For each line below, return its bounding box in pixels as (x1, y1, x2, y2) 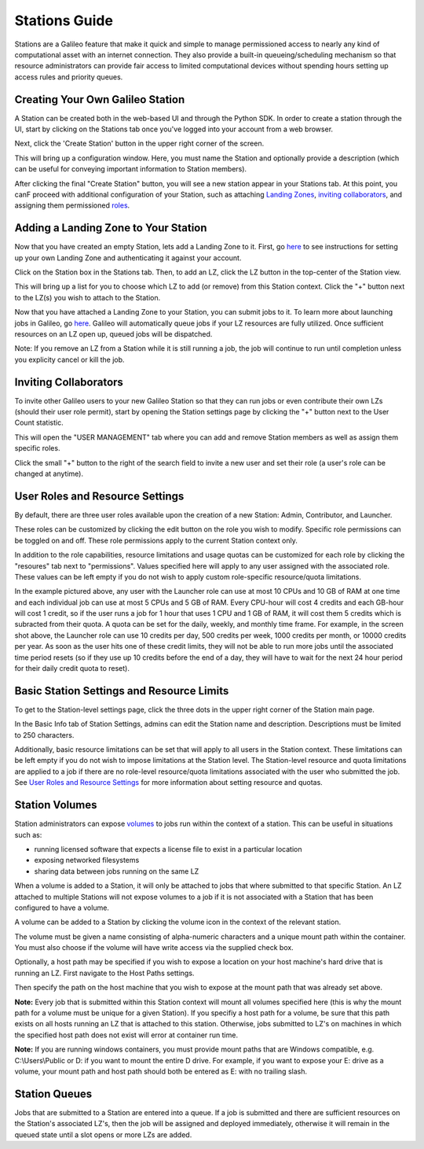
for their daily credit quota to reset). (14, 664, 130, 673)
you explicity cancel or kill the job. (14, 355, 125, 364)
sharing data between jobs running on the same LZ (34, 866, 199, 876)
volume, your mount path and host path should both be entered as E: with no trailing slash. (14, 1066, 308, 1076)
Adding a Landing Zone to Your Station (14, 221, 207, 235)
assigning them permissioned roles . (14, 201, 130, 210)
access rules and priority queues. (14, 72, 123, 82)
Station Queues (14, 1087, 93, 1100)
